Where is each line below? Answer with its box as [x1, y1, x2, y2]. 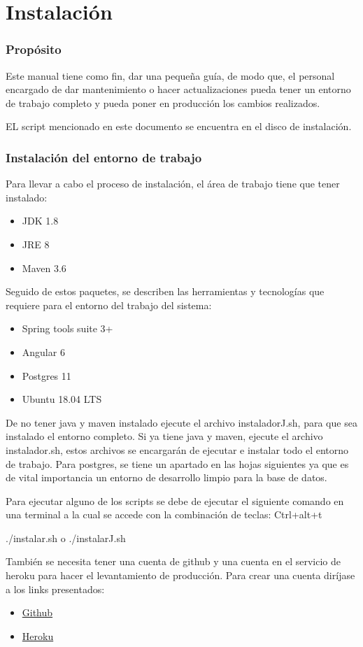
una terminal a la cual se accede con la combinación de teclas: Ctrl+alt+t [6, 507, 322, 522]
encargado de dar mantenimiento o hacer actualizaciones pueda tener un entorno [6, 82, 351, 97]
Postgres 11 [22, 368, 71, 383]
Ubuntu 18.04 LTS [22, 392, 102, 406]
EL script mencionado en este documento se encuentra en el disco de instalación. [6, 119, 352, 134]
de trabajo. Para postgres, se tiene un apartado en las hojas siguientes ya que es [6, 456, 349, 471]
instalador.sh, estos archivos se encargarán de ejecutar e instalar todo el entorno [6, 442, 349, 457]
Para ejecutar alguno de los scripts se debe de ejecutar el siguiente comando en [6, 493, 344, 508]
